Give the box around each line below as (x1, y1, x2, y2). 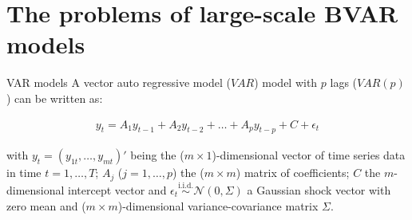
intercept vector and (68, 182, 167, 198)
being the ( (130, 147, 184, 163)
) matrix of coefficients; (236, 164, 350, 181)
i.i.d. (178, 182, 194, 191)
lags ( (330, 74, 358, 91)
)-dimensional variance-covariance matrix (117, 197, 319, 214)
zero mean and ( (6, 197, 86, 214)
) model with (254, 74, 318, 91)
